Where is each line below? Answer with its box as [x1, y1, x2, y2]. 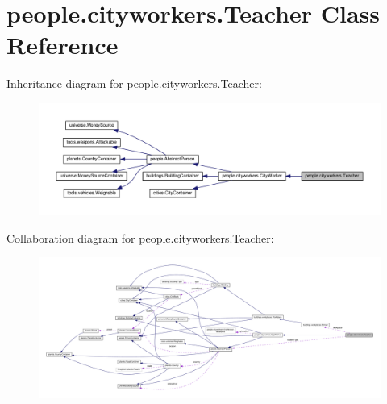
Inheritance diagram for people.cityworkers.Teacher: [6, 75, 262, 92]
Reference [6, 28, 119, 61]
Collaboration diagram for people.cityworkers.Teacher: [6, 229, 274, 246]
